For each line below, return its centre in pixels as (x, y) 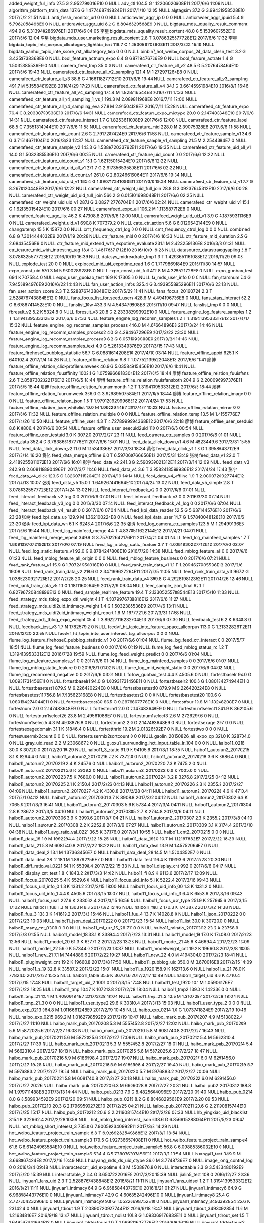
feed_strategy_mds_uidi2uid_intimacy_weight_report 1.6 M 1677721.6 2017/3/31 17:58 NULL (100, 613)
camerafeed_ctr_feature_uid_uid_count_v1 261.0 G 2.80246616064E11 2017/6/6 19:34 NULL (101, 175)
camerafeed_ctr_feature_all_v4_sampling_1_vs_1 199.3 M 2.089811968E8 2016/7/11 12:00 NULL (103, 99)
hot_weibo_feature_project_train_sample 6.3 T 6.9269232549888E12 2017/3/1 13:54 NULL (99, 1133)
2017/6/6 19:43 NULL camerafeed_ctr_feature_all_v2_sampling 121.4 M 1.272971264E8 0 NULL (104, 72)
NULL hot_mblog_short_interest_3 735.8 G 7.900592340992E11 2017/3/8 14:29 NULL (94, 1126)
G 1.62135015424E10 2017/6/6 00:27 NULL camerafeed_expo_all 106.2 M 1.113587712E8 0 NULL (106, 209)
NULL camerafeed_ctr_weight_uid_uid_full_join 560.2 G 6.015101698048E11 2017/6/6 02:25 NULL (107, 195)
